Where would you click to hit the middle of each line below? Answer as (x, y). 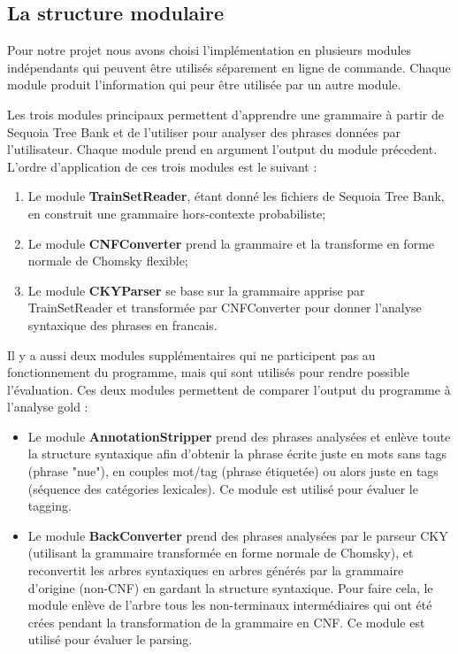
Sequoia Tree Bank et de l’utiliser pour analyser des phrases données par (204, 131)
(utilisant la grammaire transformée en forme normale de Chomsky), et (221, 553)
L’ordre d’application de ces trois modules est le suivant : (162, 166)
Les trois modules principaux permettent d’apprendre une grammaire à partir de (225, 114)
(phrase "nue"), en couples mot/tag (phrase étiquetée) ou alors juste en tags (233, 471)
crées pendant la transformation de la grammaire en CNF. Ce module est (226, 622)
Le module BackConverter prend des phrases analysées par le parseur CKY (238, 535)
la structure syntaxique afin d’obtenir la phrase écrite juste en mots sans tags (237, 454)
